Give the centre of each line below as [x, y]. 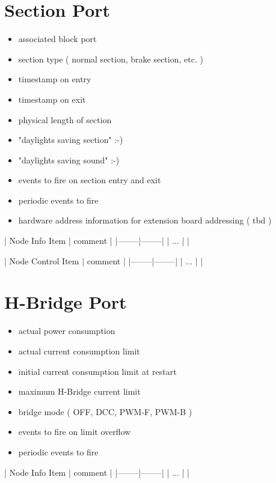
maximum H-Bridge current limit [79, 391]
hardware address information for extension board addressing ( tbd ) [145, 220]
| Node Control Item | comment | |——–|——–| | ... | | [104, 260]
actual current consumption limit [79, 351]
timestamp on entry [55, 79]
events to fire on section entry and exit [90, 180]
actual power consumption [67, 331]
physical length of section [65, 119]
